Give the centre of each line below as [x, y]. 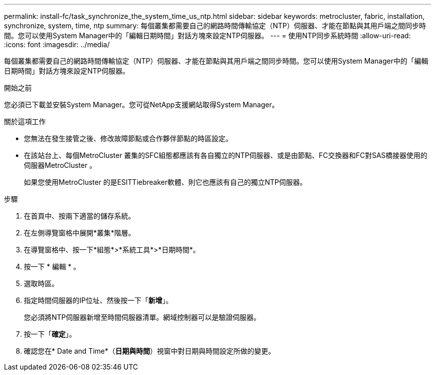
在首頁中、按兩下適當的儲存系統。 [79, 216]
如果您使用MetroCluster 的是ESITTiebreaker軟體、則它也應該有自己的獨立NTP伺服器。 [165, 182]
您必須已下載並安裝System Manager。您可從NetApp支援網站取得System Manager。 [142, 105]
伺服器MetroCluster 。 [60, 165]
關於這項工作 [25, 121]
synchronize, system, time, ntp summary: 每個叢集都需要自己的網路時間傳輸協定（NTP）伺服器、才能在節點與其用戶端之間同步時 [215, 26]
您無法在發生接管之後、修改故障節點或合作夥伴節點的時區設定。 [128, 138]
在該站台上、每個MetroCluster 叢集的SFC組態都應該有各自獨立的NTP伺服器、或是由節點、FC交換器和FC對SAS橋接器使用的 [226, 155]
